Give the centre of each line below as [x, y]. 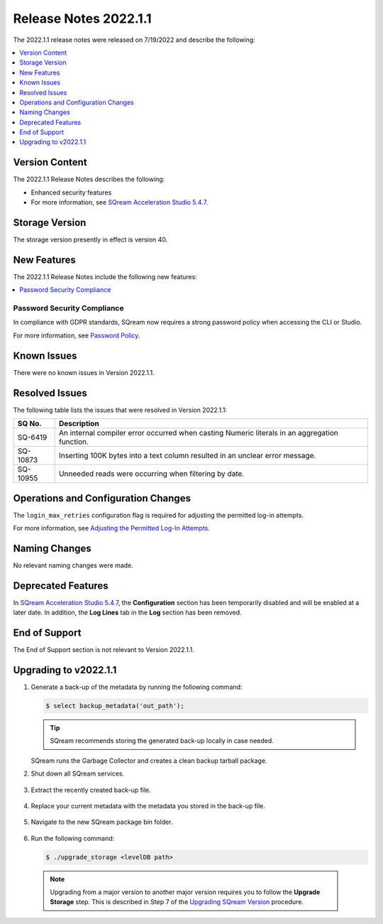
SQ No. [29, 424]
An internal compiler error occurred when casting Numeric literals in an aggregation [198, 433]
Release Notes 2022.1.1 [82, 18]
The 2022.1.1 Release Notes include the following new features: [105, 276]
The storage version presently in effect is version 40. [90, 240]
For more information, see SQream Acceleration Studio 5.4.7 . [120, 202]
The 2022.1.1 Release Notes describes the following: [89, 179]
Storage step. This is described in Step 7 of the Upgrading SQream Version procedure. [177, 902]
